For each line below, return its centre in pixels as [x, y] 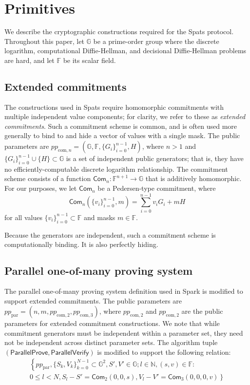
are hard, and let [29, 60]
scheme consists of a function [48, 178]
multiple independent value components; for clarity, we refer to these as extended [125, 116]
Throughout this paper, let [44, 41]
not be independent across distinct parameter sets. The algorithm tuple [111, 342]
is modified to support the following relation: [164, 352]
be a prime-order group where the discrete [156, 41]
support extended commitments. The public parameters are [93, 300]
